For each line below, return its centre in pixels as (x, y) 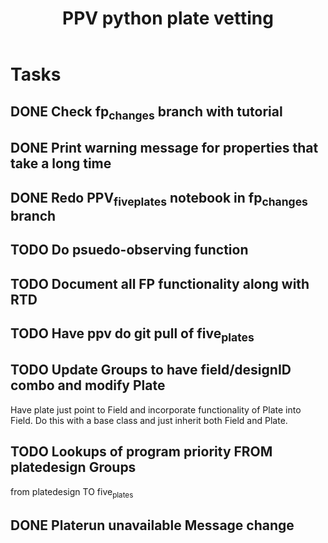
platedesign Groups (73, 467)
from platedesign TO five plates (72, 492)
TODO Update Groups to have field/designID (151, 370)
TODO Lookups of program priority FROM (141, 452)
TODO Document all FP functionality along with (160, 283)
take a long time (61, 163)
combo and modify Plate (88, 385)
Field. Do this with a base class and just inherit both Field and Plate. (149, 420)
